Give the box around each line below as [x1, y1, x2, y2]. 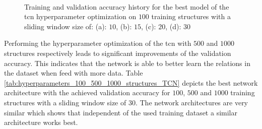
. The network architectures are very [135, 97, 248, 107]
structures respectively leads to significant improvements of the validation [4, 47, 231, 58]
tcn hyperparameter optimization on [24, 11, 137, 22]
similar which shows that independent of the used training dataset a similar [4, 107, 237, 117]
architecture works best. [4, 117, 78, 127]
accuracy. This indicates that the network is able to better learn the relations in [4, 57, 250, 68]
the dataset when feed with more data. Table [4, 68, 143, 78]
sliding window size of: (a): [24, 21, 107, 31]
